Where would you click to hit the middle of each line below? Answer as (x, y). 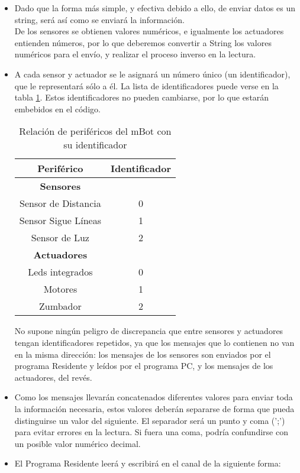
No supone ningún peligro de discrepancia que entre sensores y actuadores (149, 331)
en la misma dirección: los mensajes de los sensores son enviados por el (143, 354)
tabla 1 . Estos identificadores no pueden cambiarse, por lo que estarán (142, 97)
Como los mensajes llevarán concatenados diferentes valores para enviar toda (154, 397)
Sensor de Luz (60, 238)
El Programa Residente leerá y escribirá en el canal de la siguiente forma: (148, 463)
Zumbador (60, 306)
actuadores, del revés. (53, 377)
